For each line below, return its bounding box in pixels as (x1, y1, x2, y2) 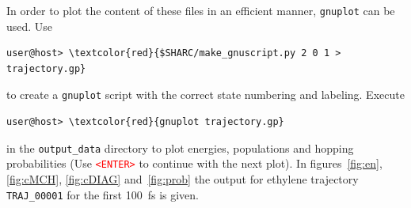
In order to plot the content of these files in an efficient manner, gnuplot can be (6, 2, 395, 18)
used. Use (6, 17, 53, 34)
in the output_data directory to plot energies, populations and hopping (6, 139, 354, 156)
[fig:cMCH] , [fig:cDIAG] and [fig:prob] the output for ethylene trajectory (6, 171, 359, 187)
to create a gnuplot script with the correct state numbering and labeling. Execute (6, 86, 405, 103)
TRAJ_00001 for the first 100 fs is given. (6, 186, 200, 202)
